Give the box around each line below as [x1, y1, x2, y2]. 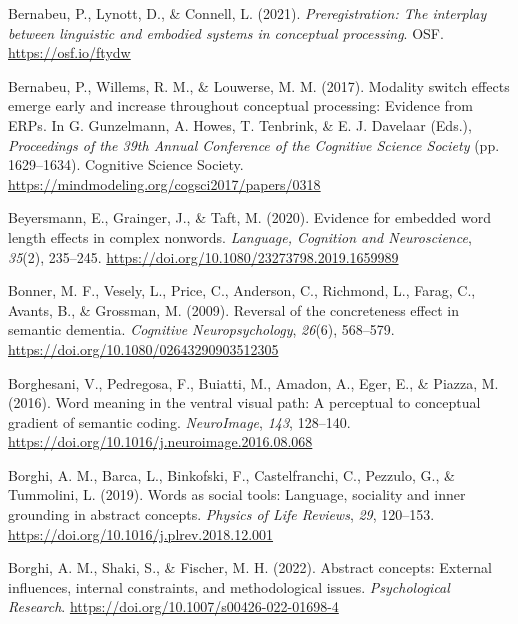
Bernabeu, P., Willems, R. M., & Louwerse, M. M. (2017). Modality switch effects [8, 75, 510, 96]
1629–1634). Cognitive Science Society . [8, 154, 244, 175]
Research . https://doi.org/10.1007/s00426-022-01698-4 [8, 596, 339, 617]
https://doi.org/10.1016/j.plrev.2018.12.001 [8, 523, 274, 544]
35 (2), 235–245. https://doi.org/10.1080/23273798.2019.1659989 [8, 246, 399, 267]
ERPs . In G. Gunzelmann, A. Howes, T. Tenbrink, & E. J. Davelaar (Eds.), [8, 114, 472, 135]
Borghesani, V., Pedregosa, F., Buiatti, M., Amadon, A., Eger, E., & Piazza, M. [8, 372, 499, 393]
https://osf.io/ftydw [8, 42, 131, 63]
